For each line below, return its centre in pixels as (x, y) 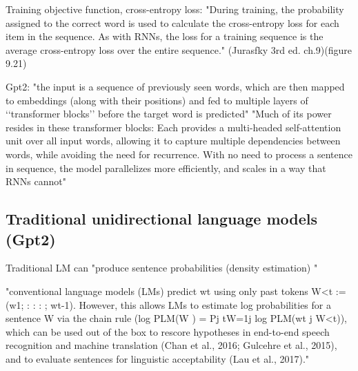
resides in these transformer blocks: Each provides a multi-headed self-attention (173, 127)
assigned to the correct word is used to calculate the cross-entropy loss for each (172, 22)
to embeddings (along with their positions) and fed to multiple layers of (157, 100)
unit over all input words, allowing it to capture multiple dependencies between (173, 141)
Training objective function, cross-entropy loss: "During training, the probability (175, 9)
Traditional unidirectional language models (161, 219)
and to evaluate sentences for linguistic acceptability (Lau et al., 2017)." (158, 358)
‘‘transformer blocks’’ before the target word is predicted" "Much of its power (169, 114)
